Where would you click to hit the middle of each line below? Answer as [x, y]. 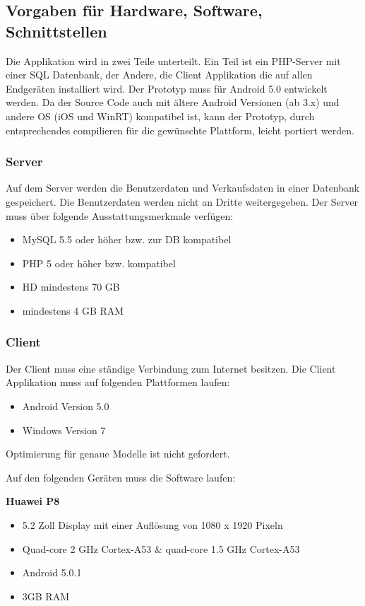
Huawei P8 [33, 501]
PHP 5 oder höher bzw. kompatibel [99, 263]
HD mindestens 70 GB [71, 287]
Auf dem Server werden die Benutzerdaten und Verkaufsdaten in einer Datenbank [183, 188]
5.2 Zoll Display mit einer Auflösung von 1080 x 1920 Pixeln [152, 524]
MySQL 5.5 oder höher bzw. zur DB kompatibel [127, 239]
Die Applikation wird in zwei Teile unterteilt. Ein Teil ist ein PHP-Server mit [173, 60]
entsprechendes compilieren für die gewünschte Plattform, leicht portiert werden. [180, 130]
